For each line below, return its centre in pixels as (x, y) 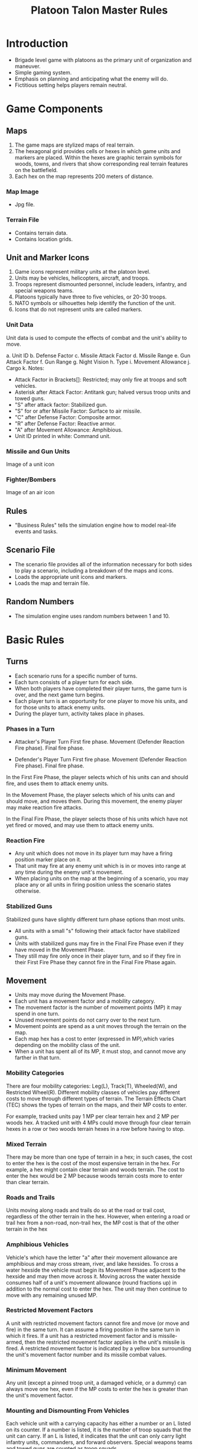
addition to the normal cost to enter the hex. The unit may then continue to (97, 1289)
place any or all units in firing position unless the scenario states (93, 885)
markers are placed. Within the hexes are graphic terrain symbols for (98, 157)
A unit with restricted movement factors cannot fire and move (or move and (98, 1323)
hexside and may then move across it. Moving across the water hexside (93, 1276)
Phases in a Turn (30, 729)
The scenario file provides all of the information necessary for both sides (103, 564)
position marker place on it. (48, 860)
